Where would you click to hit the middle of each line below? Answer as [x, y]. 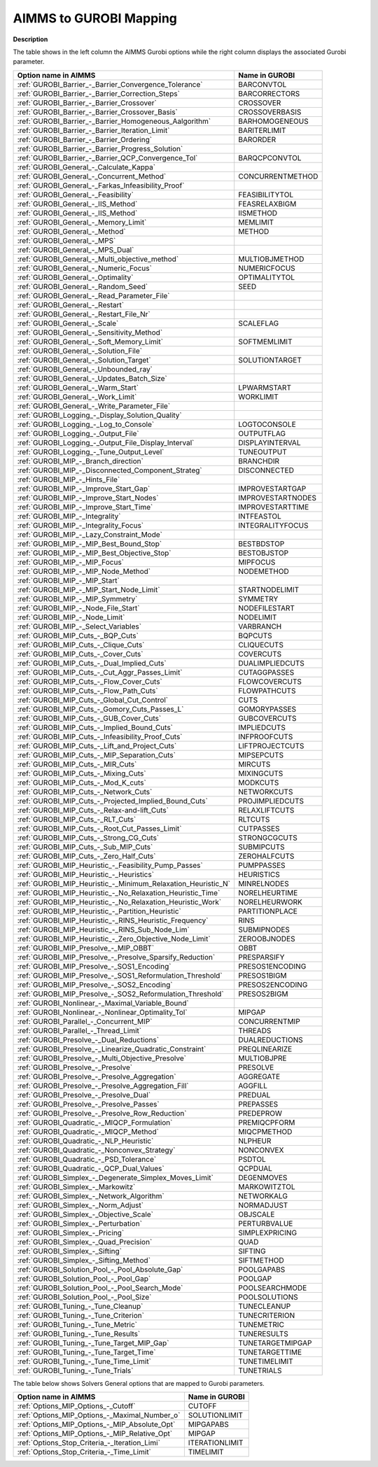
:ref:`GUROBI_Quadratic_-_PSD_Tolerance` [87, 1159]
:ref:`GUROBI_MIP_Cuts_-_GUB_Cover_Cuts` [89, 718]
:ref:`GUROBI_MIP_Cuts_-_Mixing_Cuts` [82, 773]
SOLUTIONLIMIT [216, 1415]
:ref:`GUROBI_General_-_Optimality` [75, 277]
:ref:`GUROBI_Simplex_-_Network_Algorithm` [91, 1195]
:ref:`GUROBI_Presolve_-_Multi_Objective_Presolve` [102, 1058]
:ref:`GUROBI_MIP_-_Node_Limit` [71, 617]
